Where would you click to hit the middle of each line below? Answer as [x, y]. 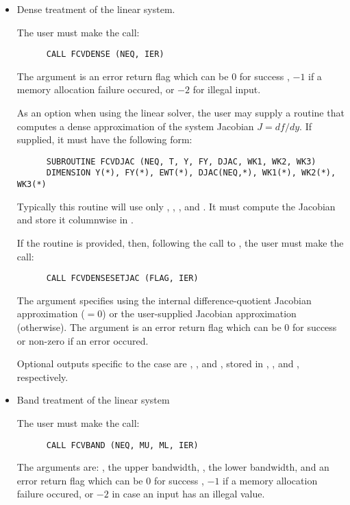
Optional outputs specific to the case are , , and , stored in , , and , [158, 364]
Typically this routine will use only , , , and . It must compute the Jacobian [176, 206]
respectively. [42, 377]
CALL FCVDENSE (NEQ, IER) [105, 54]
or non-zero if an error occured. [83, 340]
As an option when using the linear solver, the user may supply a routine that [180, 113]
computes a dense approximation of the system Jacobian [135, 126]
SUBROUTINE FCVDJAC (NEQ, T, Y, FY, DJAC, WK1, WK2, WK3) [181, 161]
